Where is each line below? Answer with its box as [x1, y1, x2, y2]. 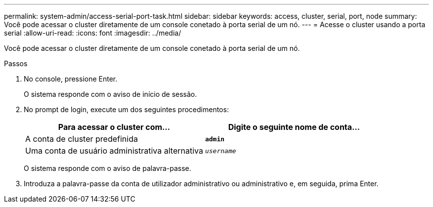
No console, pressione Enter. [24, 75, 118, 83]
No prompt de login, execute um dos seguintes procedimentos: [24, 105, 229, 114]
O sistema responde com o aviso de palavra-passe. [24, 164, 191, 172]
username [205, 147, 236, 155]
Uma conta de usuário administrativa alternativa [25, 146, 203, 156]
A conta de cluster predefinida [25, 134, 138, 144]
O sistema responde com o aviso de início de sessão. [24, 90, 197, 98]
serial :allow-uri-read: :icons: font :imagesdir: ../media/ [4, 29, 181, 37]
